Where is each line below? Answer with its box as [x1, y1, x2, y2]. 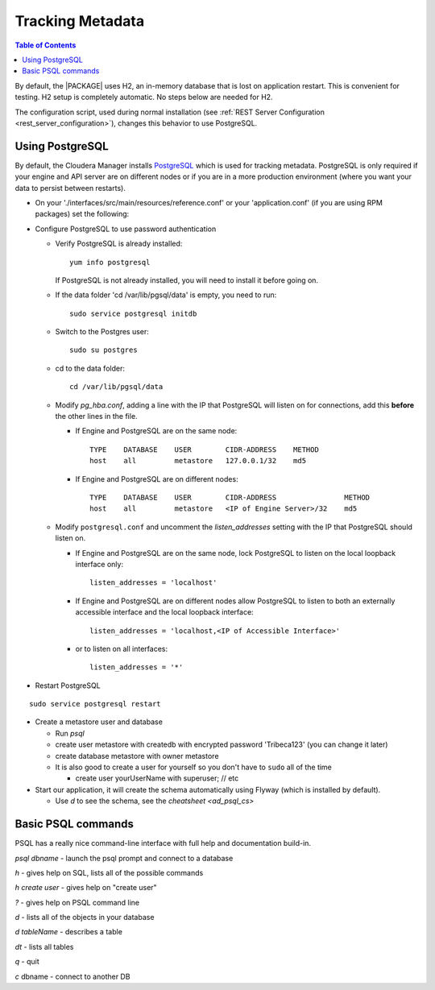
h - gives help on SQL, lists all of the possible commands [14, 868, 204, 877]
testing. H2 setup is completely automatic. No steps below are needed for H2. [14, 93, 273, 102]
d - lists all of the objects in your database [14, 913, 155, 922]
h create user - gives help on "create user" [14, 883, 157, 893]
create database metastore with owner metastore [55, 751, 219, 760]
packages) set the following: [35, 209, 130, 219]
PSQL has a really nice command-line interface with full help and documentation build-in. [14, 839, 312, 848]
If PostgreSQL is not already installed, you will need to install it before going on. [55, 275, 318, 285]
